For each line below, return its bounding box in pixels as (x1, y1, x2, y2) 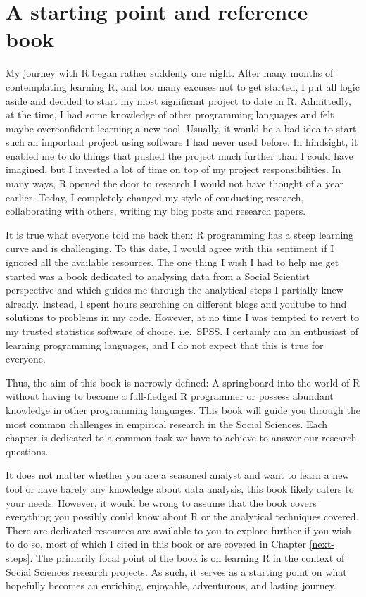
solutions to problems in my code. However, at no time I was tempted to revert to (6, 310, 360, 325)
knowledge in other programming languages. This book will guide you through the (6, 402, 360, 417)
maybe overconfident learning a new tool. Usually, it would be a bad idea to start (6, 120, 357, 135)
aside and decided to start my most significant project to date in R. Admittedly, (6, 93, 351, 108)
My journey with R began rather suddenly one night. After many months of (6, 65, 334, 80)
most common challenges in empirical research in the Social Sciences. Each (6, 416, 328, 431)
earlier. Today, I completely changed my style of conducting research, (6, 189, 304, 204)
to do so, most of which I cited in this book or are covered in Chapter (6, 536, 306, 551)
